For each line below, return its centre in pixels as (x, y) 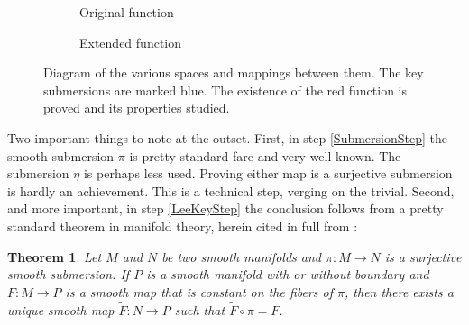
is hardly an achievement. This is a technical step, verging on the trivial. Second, (231, 190)
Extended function (131, 42)
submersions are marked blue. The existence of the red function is (225, 90)
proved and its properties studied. (137, 108)
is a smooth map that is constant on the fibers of (199, 291)
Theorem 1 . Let (55, 256)
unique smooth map (61, 309)
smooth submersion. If (69, 274)
